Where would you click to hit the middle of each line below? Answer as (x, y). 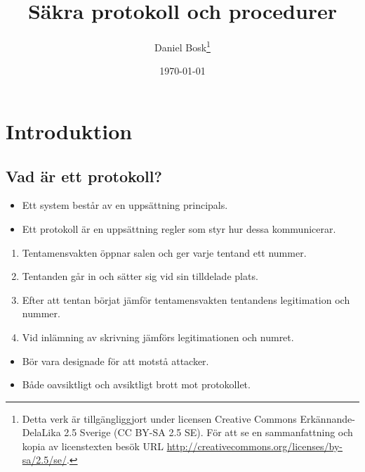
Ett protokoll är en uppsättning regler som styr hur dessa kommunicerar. (179, 228)
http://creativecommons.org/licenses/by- (255, 446)
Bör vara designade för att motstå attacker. (115, 361)
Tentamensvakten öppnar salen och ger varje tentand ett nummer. (164, 252)
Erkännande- (327, 418)
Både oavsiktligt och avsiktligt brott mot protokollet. (136, 384)
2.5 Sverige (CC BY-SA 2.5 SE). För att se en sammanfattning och (208, 432)
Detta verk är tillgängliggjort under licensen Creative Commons (159, 418)
